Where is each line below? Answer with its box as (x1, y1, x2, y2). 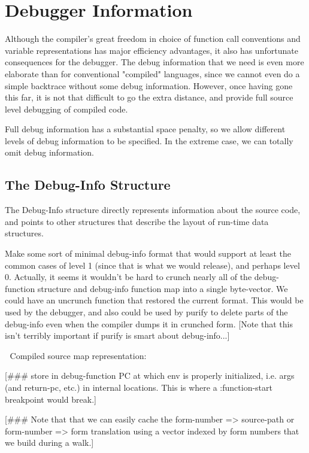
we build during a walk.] (5, 436, 94, 449)
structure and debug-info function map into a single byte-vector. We (37, 282, 288, 294)
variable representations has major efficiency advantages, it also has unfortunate (5, 44, 298, 56)
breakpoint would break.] (5, 393, 96, 405)
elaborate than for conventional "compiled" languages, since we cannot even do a (5, 67, 300, 80)
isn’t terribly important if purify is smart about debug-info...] (5, 329, 230, 342)
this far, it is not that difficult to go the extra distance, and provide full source (5, 91, 293, 104)
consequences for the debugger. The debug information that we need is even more (5, 56, 304, 68)
